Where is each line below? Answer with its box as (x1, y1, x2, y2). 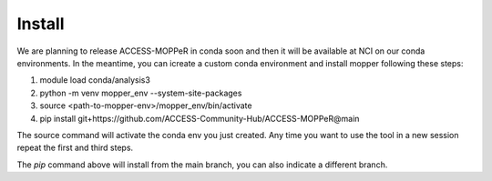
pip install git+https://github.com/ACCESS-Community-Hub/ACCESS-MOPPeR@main (39, 113, 360, 124)
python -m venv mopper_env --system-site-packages (39, 87, 242, 98)
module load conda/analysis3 (39, 75, 150, 85)
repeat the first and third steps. (16, 142, 134, 154)
